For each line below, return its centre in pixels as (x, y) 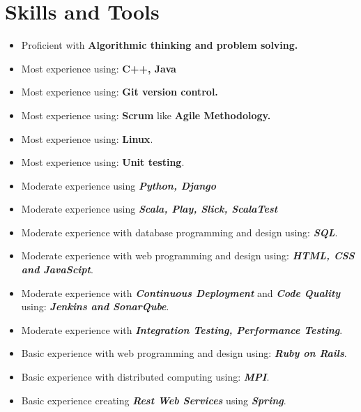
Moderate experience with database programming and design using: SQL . (179, 232)
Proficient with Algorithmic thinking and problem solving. (160, 45)
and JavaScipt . (57, 269)
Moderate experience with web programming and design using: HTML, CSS (188, 255)
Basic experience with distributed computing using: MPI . (145, 377)
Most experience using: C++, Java (99, 68)
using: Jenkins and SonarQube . (95, 306)
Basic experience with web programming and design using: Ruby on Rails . (184, 353)
